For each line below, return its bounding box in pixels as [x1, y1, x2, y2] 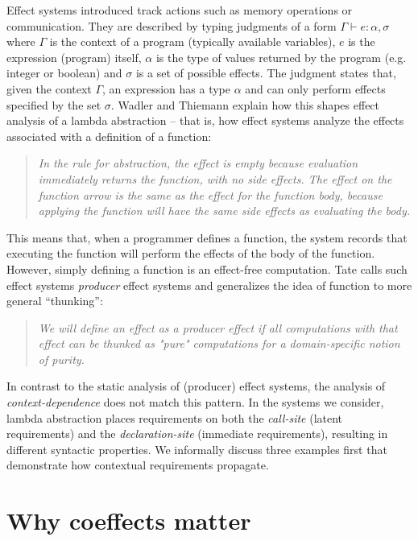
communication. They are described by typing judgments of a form [6, 17, 337, 34]
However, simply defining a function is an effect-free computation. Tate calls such [6, 260, 408, 277]
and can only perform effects [245, 80, 386, 97]
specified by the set [6, 96, 101, 113]
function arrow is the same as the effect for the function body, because [38, 186, 383, 203]
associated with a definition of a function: [6, 127, 212, 144]
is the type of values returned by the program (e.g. [155, 48, 407, 65]
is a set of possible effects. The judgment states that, [135, 64, 396, 81]
